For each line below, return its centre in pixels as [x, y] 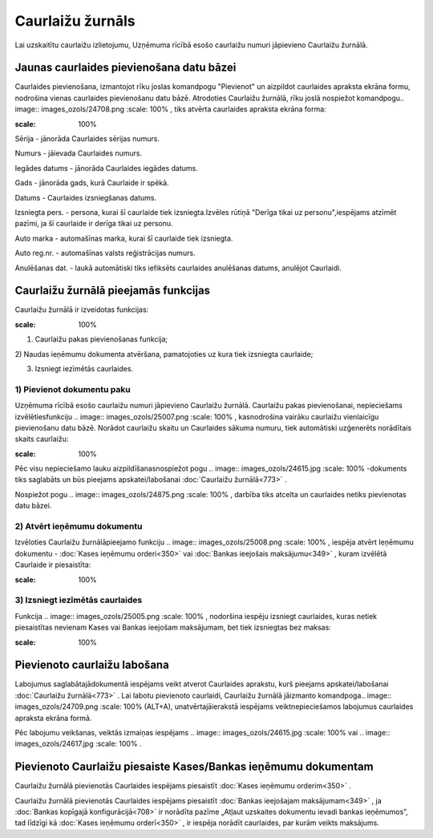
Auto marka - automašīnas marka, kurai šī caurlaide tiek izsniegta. [124, 238]
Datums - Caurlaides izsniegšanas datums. [85, 197]
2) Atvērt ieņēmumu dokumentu [79, 527]
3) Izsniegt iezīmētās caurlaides [79, 600]
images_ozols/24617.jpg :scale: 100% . [78, 744]
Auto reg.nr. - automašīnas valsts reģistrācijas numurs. [105, 253]
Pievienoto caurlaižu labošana [92, 665]
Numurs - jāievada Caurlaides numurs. [79, 153]
